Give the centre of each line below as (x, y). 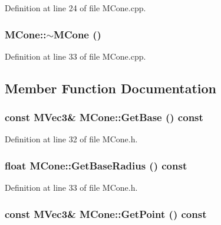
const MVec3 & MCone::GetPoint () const (106, 213)
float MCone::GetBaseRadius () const (96, 165)
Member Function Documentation (111, 88)
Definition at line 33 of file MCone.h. (71, 187)
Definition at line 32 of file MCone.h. (71, 139)
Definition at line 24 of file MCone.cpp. (75, 8)
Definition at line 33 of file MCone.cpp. (75, 56)
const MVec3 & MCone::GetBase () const (104, 117)
